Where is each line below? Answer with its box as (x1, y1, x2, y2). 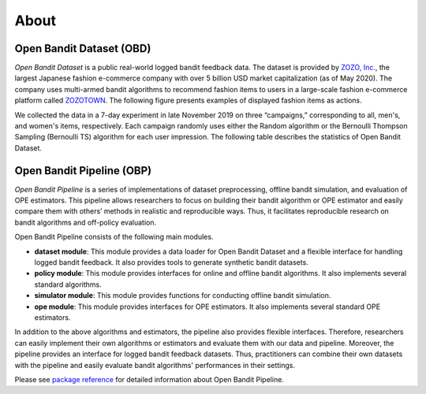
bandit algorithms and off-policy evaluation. (14, 217, 157, 227)
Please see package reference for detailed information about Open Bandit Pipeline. (14, 374, 284, 384)
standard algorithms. (34, 280, 102, 289)
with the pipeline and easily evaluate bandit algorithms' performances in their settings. (14, 360, 296, 370)
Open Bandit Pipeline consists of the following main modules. (14, 232, 214, 242)
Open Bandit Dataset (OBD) (14, 42, 151, 55)
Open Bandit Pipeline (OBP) (14, 164, 152, 177)
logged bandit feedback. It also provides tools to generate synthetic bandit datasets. (34, 258, 309, 267)
